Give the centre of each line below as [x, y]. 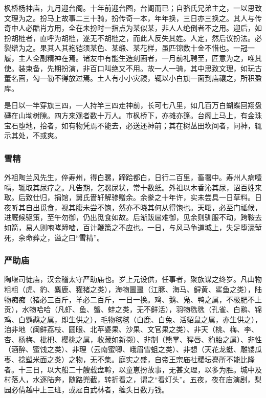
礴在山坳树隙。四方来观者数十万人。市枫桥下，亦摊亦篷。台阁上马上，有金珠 [133, 115]
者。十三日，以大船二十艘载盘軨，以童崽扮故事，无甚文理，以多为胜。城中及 [133, 369]
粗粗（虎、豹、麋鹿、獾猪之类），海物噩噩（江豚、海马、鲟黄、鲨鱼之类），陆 [133, 289]
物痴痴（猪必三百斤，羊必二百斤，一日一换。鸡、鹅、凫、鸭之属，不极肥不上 [133, 299]
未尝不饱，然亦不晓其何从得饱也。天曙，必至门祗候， [172, 207]
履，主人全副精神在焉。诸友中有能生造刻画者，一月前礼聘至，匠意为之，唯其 [133, 58]
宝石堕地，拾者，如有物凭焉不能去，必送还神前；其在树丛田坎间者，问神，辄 [133, 125]
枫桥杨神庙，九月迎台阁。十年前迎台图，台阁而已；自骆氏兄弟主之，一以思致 [133, 8]
